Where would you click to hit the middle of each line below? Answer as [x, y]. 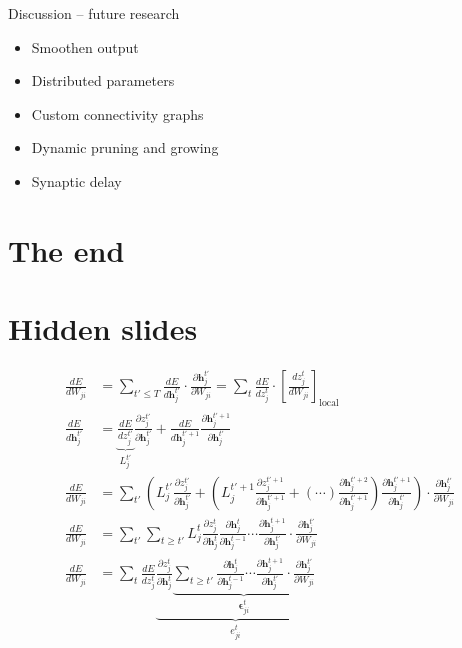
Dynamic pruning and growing [125, 147]
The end [66, 249]
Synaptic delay [76, 180]
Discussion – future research [94, 13]
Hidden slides [103, 328]
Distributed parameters [103, 80]
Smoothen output [85, 46]
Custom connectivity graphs [117, 113]
